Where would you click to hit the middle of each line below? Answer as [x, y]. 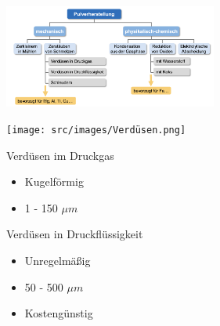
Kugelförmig [54, 181]
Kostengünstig [59, 313]
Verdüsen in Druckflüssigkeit [75, 234]
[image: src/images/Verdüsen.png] [96, 130]
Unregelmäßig [58, 261]
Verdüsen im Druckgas [60, 155]
